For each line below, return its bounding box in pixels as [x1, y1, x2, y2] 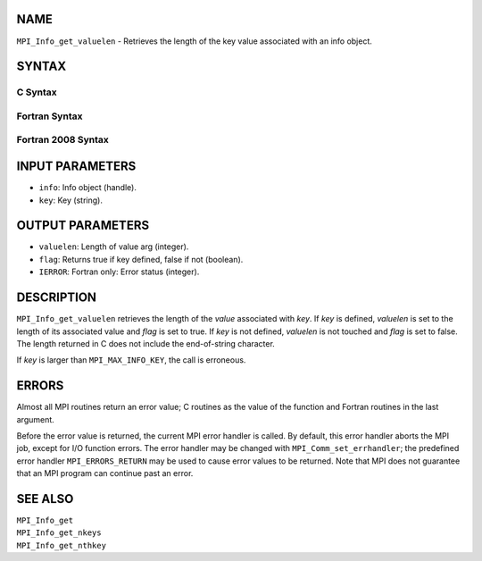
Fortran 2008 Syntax [16, 134, 109, 147]
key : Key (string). [38, 195, 103, 205]
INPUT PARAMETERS [16, 159, 137, 174]
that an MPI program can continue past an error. [16, 468, 194, 479]
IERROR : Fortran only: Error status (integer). [38, 266, 200, 277]
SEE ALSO [16, 491, 74, 507]
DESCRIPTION [16, 290, 97, 306]
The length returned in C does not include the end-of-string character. [16, 338, 276, 348]
